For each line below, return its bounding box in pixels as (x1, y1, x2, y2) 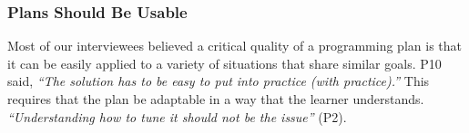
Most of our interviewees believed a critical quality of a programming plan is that (7, 36, 462, 55)
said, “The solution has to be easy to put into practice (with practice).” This (7, 71, 430, 90)
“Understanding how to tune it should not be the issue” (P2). (7, 107, 347, 126)
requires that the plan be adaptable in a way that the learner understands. (7, 90, 424, 108)
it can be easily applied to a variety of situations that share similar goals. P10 (7, 53, 442, 72)
